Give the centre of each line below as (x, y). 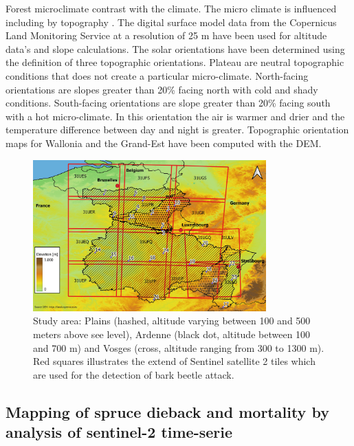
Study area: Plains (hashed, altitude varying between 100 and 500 (172, 321)
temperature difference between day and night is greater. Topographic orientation (177, 130)
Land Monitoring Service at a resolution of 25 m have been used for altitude (166, 35)
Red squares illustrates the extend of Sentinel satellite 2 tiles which (174, 361)
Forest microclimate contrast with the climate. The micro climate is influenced (171, 8)
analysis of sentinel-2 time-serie (119, 432)
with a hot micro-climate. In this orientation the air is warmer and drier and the (175, 116)
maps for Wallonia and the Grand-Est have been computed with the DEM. (164, 143)
